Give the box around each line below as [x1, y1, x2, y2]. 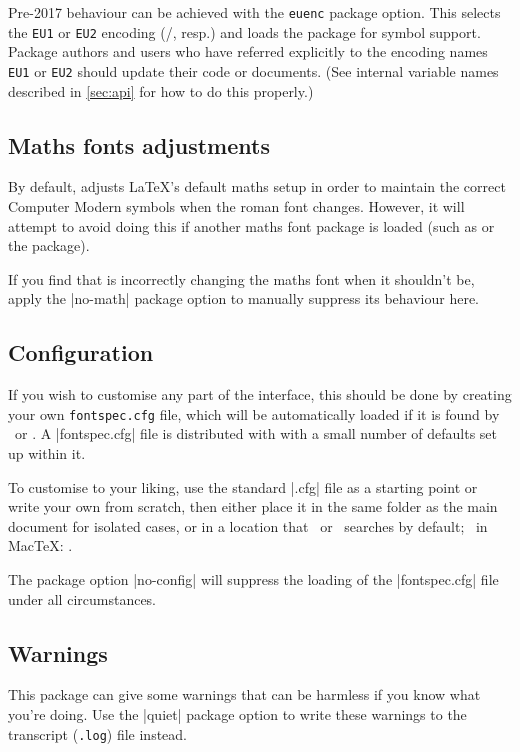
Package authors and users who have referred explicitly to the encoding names [8, 41, 488, 62]
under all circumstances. [8, 588, 157, 609]
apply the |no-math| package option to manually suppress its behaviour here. [8, 288, 480, 309]
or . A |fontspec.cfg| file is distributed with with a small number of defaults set [14, 423, 498, 444]
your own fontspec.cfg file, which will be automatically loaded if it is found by [8, 403, 500, 424]
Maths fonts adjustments [8, 129, 270, 160]
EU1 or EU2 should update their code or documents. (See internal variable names [8, 60, 499, 81]
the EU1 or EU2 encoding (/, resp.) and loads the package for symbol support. [8, 21, 481, 42]
